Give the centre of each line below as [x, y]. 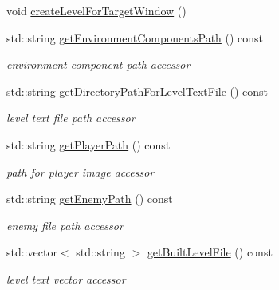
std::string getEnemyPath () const [90, 199]
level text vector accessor [66, 278]
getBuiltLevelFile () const [210, 252]
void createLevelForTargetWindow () [96, 10]
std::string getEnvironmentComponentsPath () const [135, 37]
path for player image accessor [81, 171]
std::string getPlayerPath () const [88, 144]
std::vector [32, 252]
